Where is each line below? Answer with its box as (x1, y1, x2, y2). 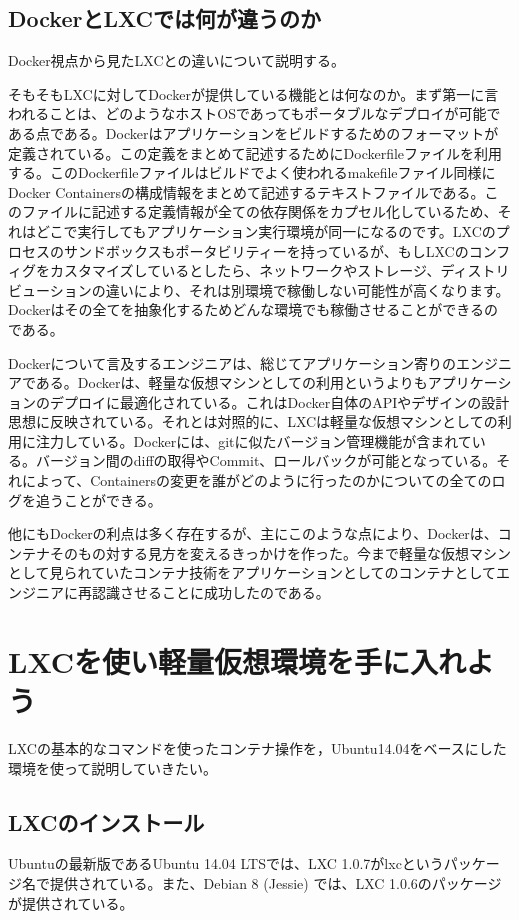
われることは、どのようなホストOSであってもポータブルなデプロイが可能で (8, 103, 501, 124)
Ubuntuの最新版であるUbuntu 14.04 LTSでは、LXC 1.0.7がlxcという (8, 853, 444, 874)
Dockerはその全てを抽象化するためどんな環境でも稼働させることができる (8, 299, 485, 320)
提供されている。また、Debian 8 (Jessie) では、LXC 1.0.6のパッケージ (49, 872, 502, 893)
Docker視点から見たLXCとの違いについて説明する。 (8, 50, 346, 71)
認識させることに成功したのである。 (91, 582, 330, 603)
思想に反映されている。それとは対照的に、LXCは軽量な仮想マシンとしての (8, 411, 498, 432)
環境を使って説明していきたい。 (8, 757, 217, 778)
